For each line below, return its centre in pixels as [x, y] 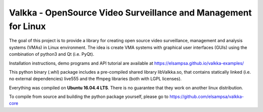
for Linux [28, 26]
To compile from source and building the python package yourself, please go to [89, 96]
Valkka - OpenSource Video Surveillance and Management [130, 13]
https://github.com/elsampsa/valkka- [207, 96]
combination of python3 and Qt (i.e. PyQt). [52, 54]
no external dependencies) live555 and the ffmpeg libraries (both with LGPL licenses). [95, 79]
